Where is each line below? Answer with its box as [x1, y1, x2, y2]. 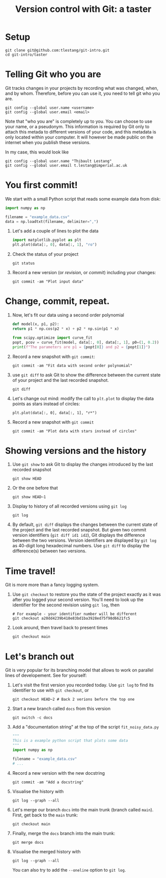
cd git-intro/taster [5, 52, 48, 57]
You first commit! [5, 180, 78, 191]
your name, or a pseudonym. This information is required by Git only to [5, 123, 150, 130]
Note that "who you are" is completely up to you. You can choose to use [5, 118, 153, 124]
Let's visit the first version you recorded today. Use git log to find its [12, 682, 154, 688]
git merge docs [12, 840, 44, 845]
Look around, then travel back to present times [12, 625, 108, 631]
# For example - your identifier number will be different [12, 612, 137, 617]
